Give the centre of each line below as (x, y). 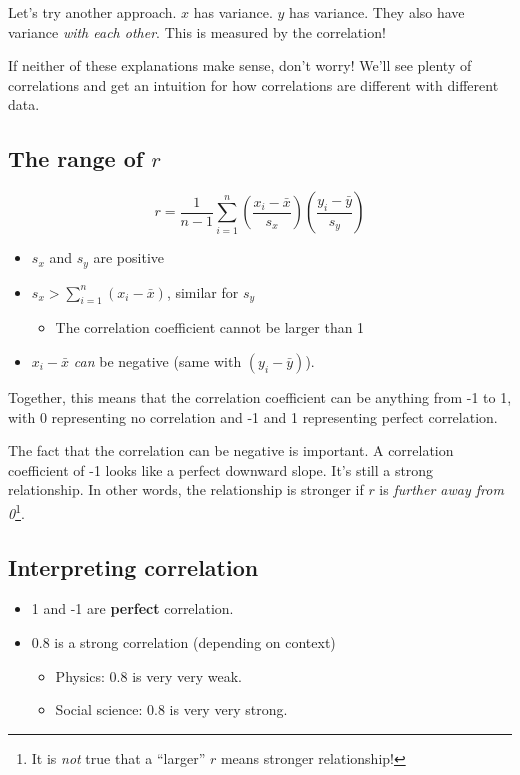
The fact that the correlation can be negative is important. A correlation (231, 450)
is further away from (441, 489)
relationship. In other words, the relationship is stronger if (186, 489)
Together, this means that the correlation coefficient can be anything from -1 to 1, (260, 397)
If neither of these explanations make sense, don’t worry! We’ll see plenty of (240, 65)
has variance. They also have (377, 12)
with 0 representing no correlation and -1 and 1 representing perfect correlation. (253, 416)
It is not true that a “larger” (118, 757)
